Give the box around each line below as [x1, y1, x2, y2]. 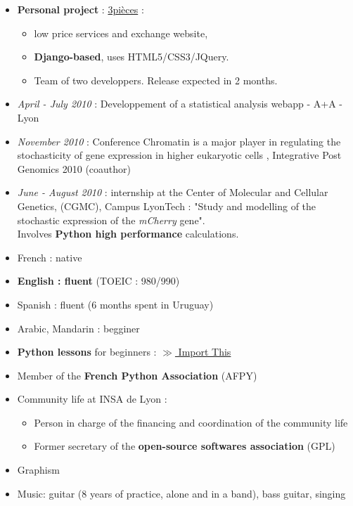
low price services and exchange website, [34, 25, 208, 40]
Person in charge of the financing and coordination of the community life [34, 415, 348, 429]
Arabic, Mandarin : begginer [17, 320, 140, 335]
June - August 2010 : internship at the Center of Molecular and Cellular [17, 185, 328, 200]
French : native [17, 249, 82, 264]
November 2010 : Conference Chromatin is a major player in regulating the [17, 134, 341, 148]
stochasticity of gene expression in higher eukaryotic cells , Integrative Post [17, 148, 342, 162]
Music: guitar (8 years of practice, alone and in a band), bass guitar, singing [17, 486, 346, 500]
